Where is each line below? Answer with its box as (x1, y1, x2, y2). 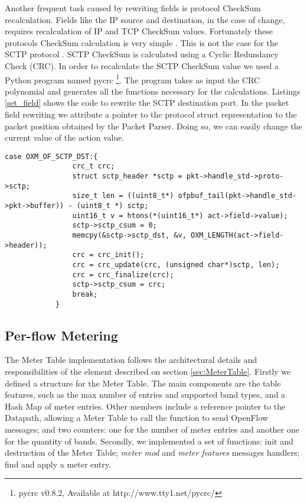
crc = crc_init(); (72, 251, 145, 259)
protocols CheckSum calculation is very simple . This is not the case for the (5, 36, 278, 48)
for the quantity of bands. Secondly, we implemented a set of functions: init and (5, 434, 293, 447)
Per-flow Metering (5, 326, 118, 344)
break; (72, 290, 98, 298)
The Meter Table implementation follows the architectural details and (5, 353, 257, 366)
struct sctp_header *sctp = (72, 172, 182, 181)
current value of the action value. (5, 131, 125, 144)
